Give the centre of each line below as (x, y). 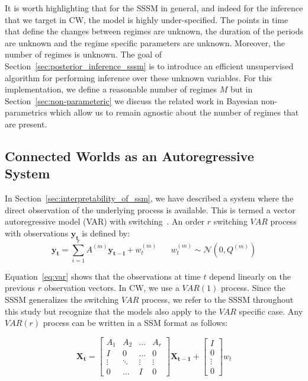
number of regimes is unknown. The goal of (84, 54)
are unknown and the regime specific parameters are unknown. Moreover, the (145, 42)
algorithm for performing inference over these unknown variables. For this (139, 77)
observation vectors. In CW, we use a (112, 288)
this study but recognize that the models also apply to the (110, 311)
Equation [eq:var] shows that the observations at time (103, 276)
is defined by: (106, 233)
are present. (26, 124)
